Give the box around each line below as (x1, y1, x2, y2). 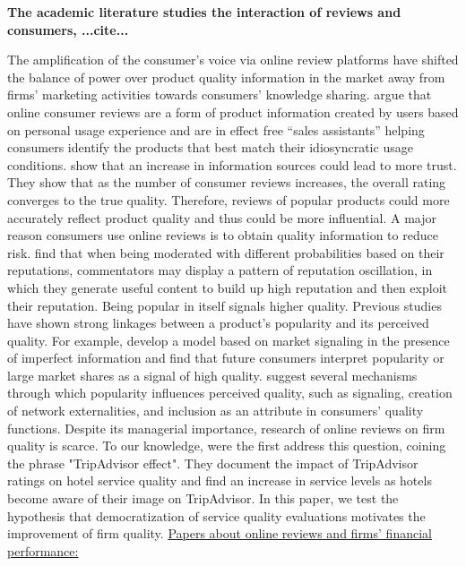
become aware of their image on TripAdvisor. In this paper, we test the (7, 489, 399, 508)
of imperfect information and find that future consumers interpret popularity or (7, 348, 444, 367)
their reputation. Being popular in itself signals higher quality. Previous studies (7, 296, 442, 314)
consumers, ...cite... (7, 20, 129, 39)
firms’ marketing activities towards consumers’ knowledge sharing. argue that (7, 85, 432, 104)
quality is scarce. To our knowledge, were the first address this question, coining (7, 436, 446, 455)
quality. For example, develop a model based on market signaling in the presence (7, 330, 450, 349)
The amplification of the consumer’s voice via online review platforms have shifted (7, 50, 459, 69)
